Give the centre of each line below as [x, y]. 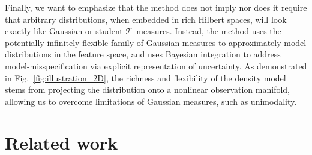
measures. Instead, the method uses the [209, 31]
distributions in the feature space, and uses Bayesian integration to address [143, 54]
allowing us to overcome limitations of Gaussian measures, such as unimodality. [151, 101]
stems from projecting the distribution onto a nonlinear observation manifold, [148, 89]
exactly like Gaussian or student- [65, 31]
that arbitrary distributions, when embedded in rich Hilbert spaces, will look [146, 19]
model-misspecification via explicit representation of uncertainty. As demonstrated [156, 66]
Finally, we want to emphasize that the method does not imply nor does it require [156, 7]
